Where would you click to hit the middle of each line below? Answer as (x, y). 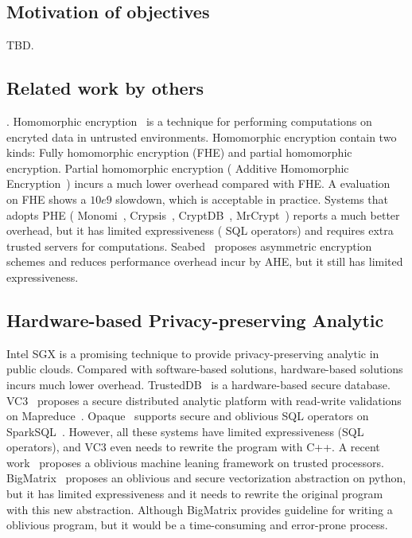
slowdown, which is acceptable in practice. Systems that (252, 199)
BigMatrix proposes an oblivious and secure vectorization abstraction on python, (206, 478)
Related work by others (105, 88)
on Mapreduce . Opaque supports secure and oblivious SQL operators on (188, 416)
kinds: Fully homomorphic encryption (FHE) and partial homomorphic (179, 152)
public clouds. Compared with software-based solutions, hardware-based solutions (205, 369)
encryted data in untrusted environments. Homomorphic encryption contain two (202, 136)
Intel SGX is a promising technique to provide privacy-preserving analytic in (193, 353)
